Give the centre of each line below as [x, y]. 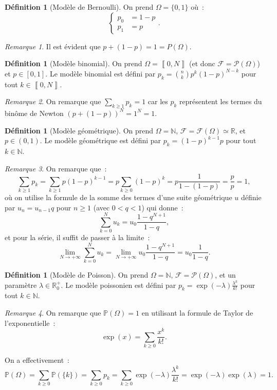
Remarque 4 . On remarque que [53, 313]
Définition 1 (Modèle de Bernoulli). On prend [79, 7]
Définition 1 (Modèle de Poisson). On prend [77, 274]
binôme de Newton [34, 113]
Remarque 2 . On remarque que [53, 101]
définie [251, 197]
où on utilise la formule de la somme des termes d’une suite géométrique [118, 197]
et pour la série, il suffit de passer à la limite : [77, 237]
